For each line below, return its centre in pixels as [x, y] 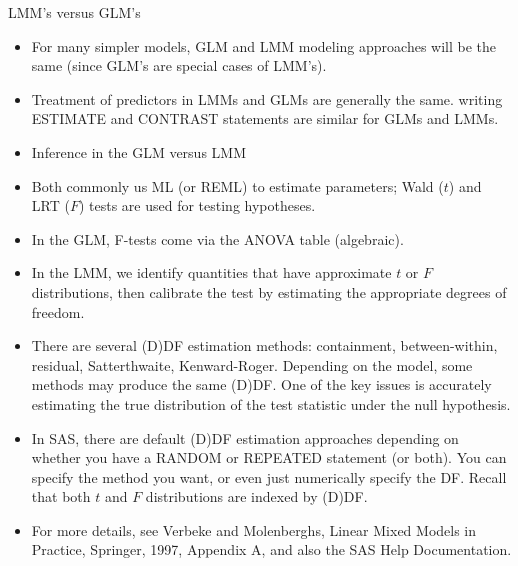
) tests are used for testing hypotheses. [197, 205]
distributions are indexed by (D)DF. [256, 496]
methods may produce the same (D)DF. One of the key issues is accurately [261, 384]
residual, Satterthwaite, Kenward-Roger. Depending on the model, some [252, 364]
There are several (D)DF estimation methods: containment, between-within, [264, 345]
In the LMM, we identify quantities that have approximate [211, 272]
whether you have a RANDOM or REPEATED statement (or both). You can [269, 457]
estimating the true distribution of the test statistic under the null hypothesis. [271, 403]
